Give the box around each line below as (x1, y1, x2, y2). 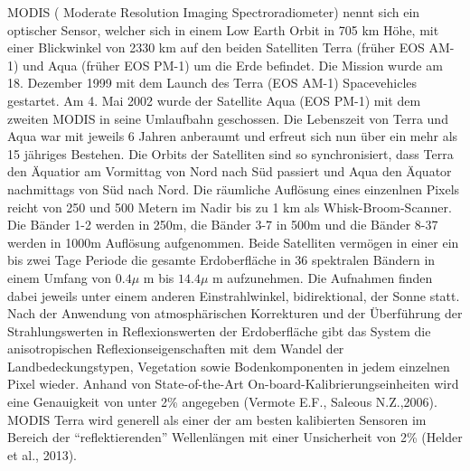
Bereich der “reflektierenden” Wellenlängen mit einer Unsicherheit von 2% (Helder (7, 428, 463, 447)
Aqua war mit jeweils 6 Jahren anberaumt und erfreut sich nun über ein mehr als (7, 127, 458, 146)
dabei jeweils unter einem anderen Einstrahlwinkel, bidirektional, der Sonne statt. (7, 286, 460, 305)
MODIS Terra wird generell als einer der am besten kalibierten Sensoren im (7, 410, 427, 429)
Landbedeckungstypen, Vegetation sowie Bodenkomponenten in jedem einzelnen (7, 356, 450, 375)
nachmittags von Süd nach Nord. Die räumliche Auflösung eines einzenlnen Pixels (7, 179, 460, 198)
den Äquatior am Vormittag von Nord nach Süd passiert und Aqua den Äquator (7, 162, 452, 181)
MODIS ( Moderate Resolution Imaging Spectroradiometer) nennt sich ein (7, 3, 420, 21)
